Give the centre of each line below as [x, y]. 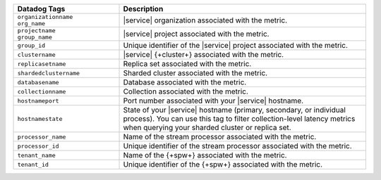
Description [143, 9]
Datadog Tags [41, 9]
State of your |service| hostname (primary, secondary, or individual [234, 110]
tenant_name [36, 155]
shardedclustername [49, 73]
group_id [31, 45]
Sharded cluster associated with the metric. [195, 73]
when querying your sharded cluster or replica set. [207, 128]
